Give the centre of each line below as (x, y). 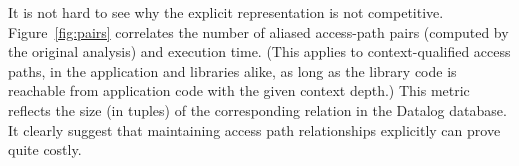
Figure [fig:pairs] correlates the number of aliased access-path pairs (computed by (258, 31)
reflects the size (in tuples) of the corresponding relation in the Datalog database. (257, 109)
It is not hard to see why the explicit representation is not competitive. (226, 12)
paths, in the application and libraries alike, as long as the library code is (232, 70)
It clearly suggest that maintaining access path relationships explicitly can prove (254, 129)
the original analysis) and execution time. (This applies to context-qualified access (259, 51)
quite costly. (45, 149)
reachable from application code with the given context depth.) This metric (239, 90)
